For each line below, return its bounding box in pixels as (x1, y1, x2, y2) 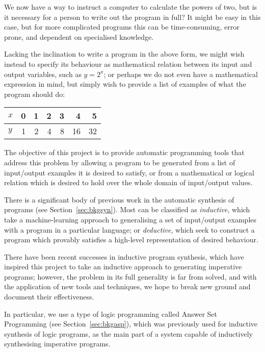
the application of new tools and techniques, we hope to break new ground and (4, 281, 251, 292)
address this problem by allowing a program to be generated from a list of (4, 157, 235, 167)
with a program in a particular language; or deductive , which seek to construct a (4, 224, 255, 235)
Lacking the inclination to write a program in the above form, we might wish (4, 48, 245, 59)
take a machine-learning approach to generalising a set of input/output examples (4, 214, 257, 224)
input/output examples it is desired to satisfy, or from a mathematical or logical (4, 167, 254, 178)
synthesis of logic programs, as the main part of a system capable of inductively (4, 328, 253, 339)
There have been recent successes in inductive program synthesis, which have (4, 251, 244, 262)
